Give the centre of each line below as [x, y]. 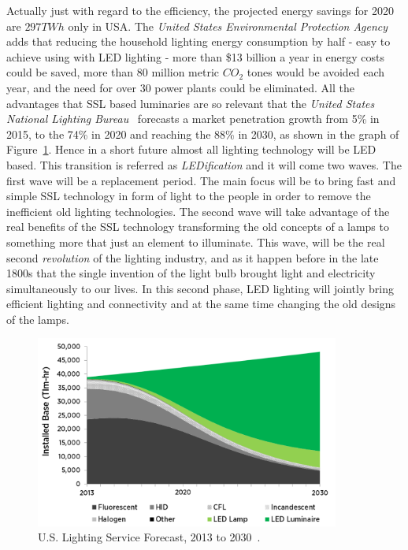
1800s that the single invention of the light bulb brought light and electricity [191, 273]
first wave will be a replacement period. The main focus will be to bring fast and [201, 180]
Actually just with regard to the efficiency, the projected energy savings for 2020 [200, 10]
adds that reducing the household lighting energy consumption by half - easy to [198, 41]
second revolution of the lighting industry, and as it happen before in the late [193, 257]
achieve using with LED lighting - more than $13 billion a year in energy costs [196, 56]
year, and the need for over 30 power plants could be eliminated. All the [181, 87]
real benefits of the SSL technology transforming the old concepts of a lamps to [198, 227]
